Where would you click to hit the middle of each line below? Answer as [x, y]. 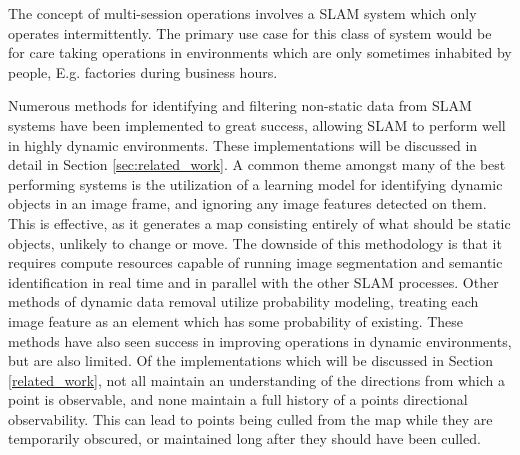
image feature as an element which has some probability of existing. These [236, 320]
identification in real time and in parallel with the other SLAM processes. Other [253, 281]
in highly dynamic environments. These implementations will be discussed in [243, 144]
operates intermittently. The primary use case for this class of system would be [250, 32]
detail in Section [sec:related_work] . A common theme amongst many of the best [257, 164]
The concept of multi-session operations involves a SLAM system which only [242, 13]
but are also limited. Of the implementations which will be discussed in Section [250, 360]
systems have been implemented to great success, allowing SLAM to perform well [257, 124]
